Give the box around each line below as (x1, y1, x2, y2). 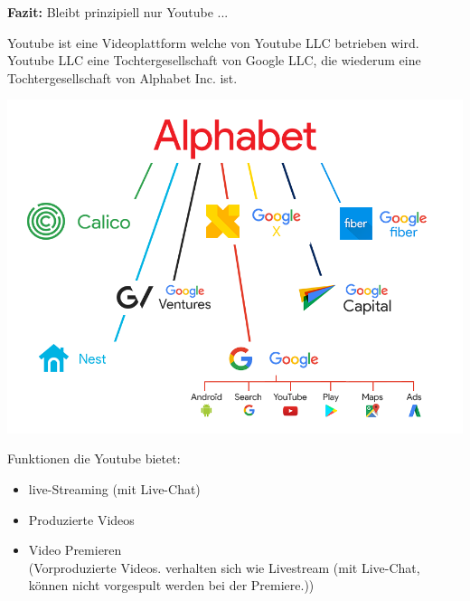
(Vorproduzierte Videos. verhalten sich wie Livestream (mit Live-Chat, (28, 558, 420, 577)
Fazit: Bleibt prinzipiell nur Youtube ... (7, 3, 229, 21)
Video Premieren (28, 540, 122, 559)
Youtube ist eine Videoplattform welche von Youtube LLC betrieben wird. (7, 33, 419, 52)
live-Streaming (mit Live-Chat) (28, 480, 201, 499)
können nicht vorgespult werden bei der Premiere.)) (28, 576, 315, 595)
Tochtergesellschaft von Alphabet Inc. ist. (7, 68, 238, 87)
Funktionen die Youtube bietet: (7, 449, 181, 468)
